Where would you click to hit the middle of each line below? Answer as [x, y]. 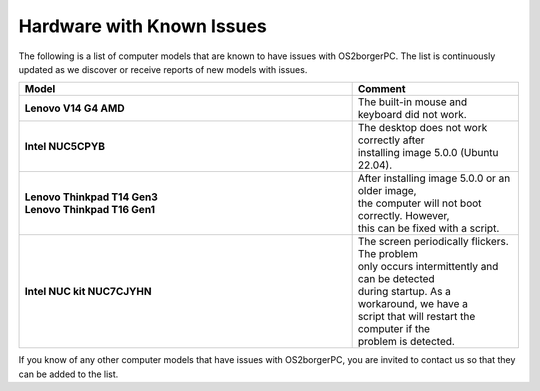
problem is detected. [406, 342]
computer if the [393, 329]
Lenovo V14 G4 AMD [74, 108]
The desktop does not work [422, 128]
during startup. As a [404, 292]
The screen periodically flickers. [433, 242]
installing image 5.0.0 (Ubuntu [428, 153]
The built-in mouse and [412, 102]
